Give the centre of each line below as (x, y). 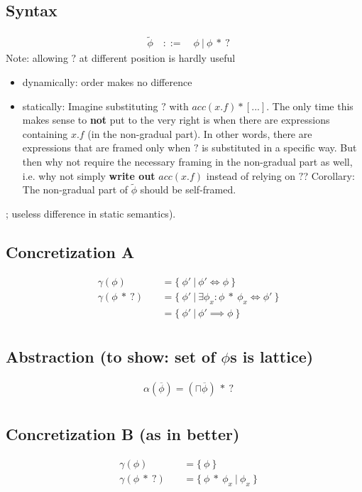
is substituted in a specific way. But (279, 148)
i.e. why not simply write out (89, 175)
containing (45, 133)
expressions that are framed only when (106, 148)
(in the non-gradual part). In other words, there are (200, 133)
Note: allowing (37, 58)
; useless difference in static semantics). (91, 214)
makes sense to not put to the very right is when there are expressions (176, 120)
